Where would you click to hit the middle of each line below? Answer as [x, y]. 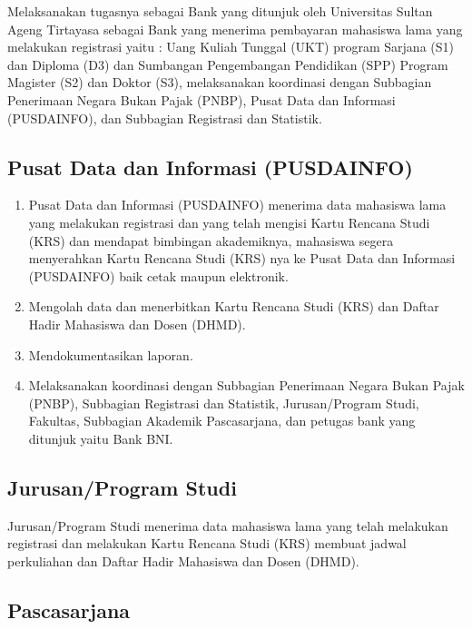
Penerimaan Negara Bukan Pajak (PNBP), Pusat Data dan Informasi [202, 99]
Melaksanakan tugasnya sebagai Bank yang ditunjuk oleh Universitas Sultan [220, 11]
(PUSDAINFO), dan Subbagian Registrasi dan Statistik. [165, 118]
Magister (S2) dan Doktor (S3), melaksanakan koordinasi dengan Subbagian [220, 82]
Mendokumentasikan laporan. [111, 354]
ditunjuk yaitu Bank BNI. [101, 438]
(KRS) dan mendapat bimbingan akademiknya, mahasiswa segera [211, 240]
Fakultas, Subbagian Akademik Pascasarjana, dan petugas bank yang [222, 421]
